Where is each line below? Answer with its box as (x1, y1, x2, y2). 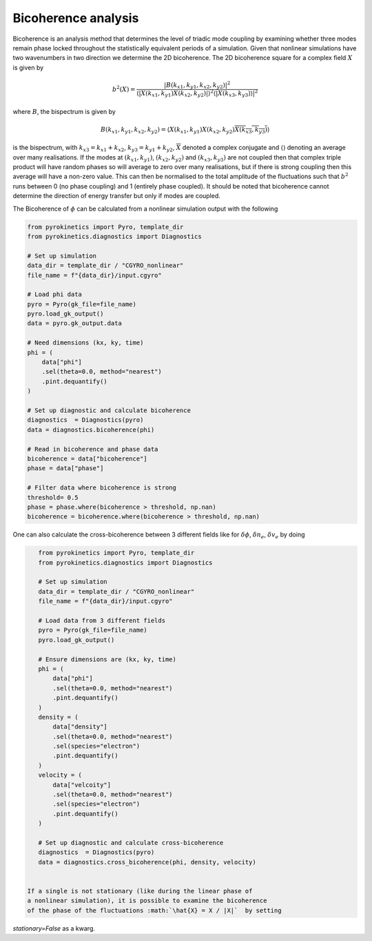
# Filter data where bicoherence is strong (27, 484, 177, 492)
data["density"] (52, 723, 108, 731)
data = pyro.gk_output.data (27, 320, 122, 327)
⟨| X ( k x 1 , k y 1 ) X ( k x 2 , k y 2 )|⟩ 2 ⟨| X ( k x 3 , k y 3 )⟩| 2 (136, 88, 258, 99)
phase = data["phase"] (27, 465, 104, 472)
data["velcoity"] (52, 781, 112, 788)
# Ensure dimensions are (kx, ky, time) (38, 655, 177, 663)
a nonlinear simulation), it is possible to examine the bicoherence (27, 897, 267, 904)
